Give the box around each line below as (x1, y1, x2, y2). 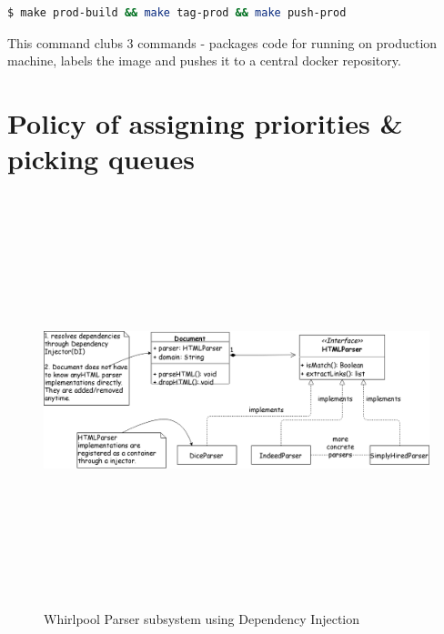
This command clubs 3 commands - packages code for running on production (7, 33, 438, 52)
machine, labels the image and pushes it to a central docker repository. (7, 51, 401, 70)
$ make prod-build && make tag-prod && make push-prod (7, 6, 347, 19)
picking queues (7, 140, 195, 177)
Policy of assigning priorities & (7, 104, 403, 141)
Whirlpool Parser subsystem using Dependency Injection (44, 609, 360, 629)
